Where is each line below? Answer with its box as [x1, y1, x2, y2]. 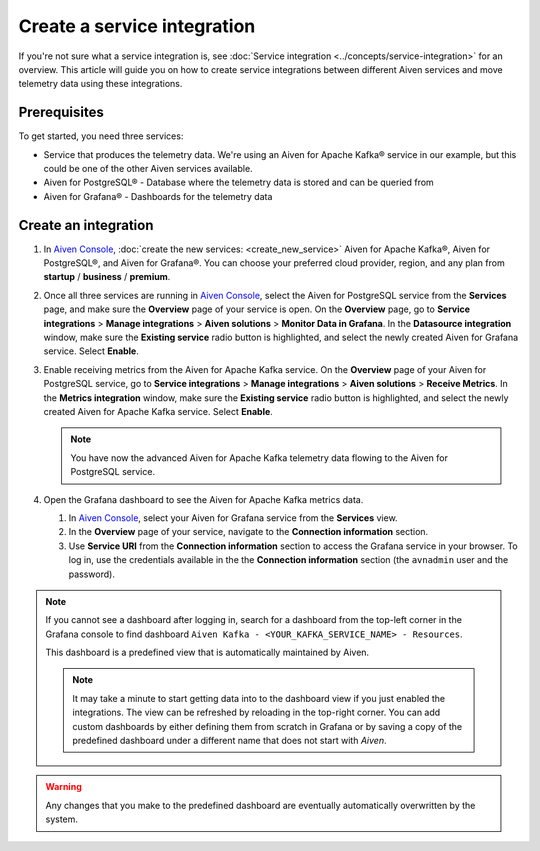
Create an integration [18, 216, 154, 234]
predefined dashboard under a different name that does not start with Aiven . [72, 735, 387, 747]
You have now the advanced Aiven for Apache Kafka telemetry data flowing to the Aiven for [70, 451, 449, 464]
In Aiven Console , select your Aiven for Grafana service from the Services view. [68, 511, 399, 524]
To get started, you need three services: [18, 130, 184, 142]
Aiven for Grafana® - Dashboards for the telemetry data [43, 190, 273, 202]
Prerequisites [18, 104, 104, 121]
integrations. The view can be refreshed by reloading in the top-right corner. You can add [72, 706, 441, 719]
